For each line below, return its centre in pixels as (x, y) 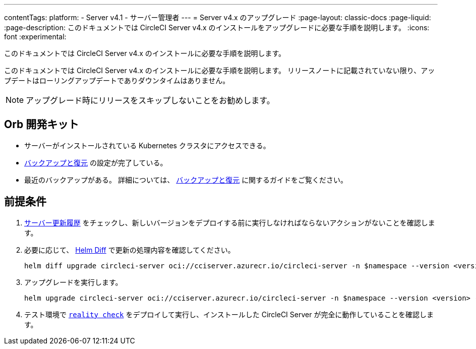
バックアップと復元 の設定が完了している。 (96, 162)
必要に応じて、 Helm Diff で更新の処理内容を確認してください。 (130, 250)
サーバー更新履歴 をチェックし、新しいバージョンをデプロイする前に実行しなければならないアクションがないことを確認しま (230, 222)
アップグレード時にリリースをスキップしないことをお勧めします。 (150, 100)
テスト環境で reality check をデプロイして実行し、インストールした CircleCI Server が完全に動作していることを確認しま (229, 314)
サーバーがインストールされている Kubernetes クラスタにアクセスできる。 (147, 145)
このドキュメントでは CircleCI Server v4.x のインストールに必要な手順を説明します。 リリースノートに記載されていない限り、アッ (220, 70)
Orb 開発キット (42, 125)
